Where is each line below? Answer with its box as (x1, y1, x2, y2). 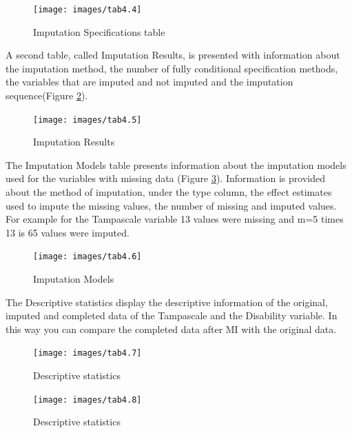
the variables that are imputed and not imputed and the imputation (6, 74, 293, 89)
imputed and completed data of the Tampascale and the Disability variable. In (6, 308, 338, 323)
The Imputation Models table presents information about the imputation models (6, 157, 346, 172)
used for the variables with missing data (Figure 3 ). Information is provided (6, 171, 325, 185)
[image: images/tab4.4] (33, 5, 142, 14)
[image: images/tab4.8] (33, 394, 142, 405)
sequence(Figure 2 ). (6, 88, 88, 103)
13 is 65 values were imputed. (6, 225, 130, 239)
